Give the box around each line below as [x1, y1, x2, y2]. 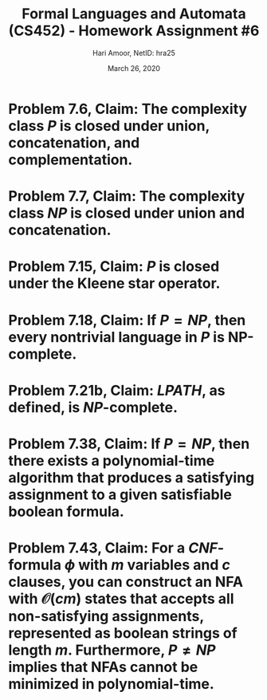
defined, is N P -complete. [8, 398, 178, 416]
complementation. [8, 151, 133, 168]
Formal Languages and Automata [22, 5, 246, 23]
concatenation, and [8, 133, 140, 151]
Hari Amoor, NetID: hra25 [92, 48, 175, 57]
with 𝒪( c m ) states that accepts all [8, 590, 234, 608]
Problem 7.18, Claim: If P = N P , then [8, 311, 246, 329]
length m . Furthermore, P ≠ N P [8, 641, 216, 659]
